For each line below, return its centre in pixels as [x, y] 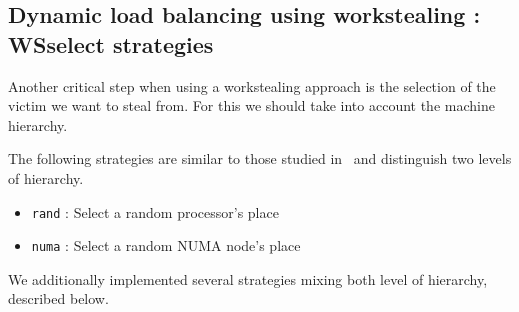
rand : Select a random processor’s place [155, 211]
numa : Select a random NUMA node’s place [166, 245]
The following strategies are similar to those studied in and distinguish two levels [260, 158]
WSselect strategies [111, 43]
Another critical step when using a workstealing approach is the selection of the [252, 85]
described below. [58, 298]
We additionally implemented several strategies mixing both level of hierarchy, [248, 278]
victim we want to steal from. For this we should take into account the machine [251, 105]
